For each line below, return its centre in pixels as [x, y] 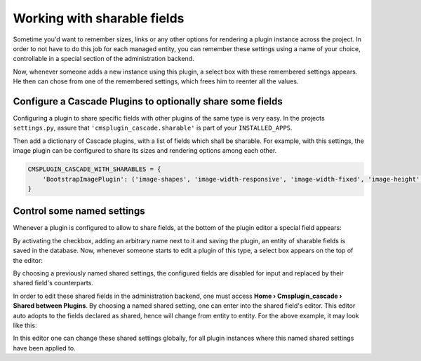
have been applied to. [45, 348]
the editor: [28, 260]
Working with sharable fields [99, 18]
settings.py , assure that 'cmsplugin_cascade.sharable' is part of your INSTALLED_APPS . [153, 128]
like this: [25, 325]
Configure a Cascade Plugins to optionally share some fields [148, 101]
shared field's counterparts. [53, 283]
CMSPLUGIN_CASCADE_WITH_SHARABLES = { [94, 169]
